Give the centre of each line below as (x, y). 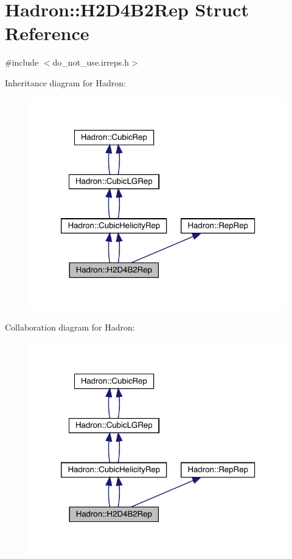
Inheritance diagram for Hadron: (65, 82)
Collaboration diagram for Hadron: (70, 327)
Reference (47, 33)
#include (22, 62)
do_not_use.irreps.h (91, 62)
